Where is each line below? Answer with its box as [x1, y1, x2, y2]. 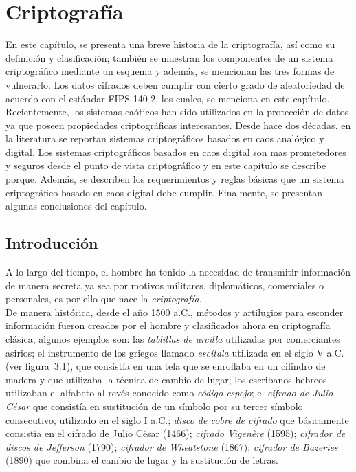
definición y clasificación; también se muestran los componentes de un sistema [5, 50, 333, 65]
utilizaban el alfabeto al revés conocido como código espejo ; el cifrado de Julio [5, 385, 333, 400]
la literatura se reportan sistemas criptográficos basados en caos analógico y [5, 131, 324, 146]
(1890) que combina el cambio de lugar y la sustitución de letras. [5, 453, 278, 467]
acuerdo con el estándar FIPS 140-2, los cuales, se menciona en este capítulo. [5, 91, 330, 105]
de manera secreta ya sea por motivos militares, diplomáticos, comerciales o [5, 278, 324, 292]
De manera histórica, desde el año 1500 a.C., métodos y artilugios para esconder [5, 304, 344, 319]
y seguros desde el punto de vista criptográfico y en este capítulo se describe [5, 158, 326, 172]
